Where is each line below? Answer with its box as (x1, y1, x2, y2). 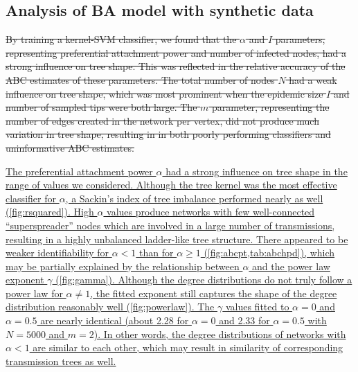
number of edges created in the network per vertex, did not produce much (6, 113, 319, 127)
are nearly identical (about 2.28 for (40, 313, 189, 328)
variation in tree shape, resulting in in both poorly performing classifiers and (6, 127, 331, 141)
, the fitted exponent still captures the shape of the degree (90, 285, 337, 300)
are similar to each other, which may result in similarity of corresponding (33, 340, 343, 355)
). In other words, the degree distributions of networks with (93, 326, 346, 341)
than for (139, 245, 174, 260)
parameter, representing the (212, 100, 330, 114)
